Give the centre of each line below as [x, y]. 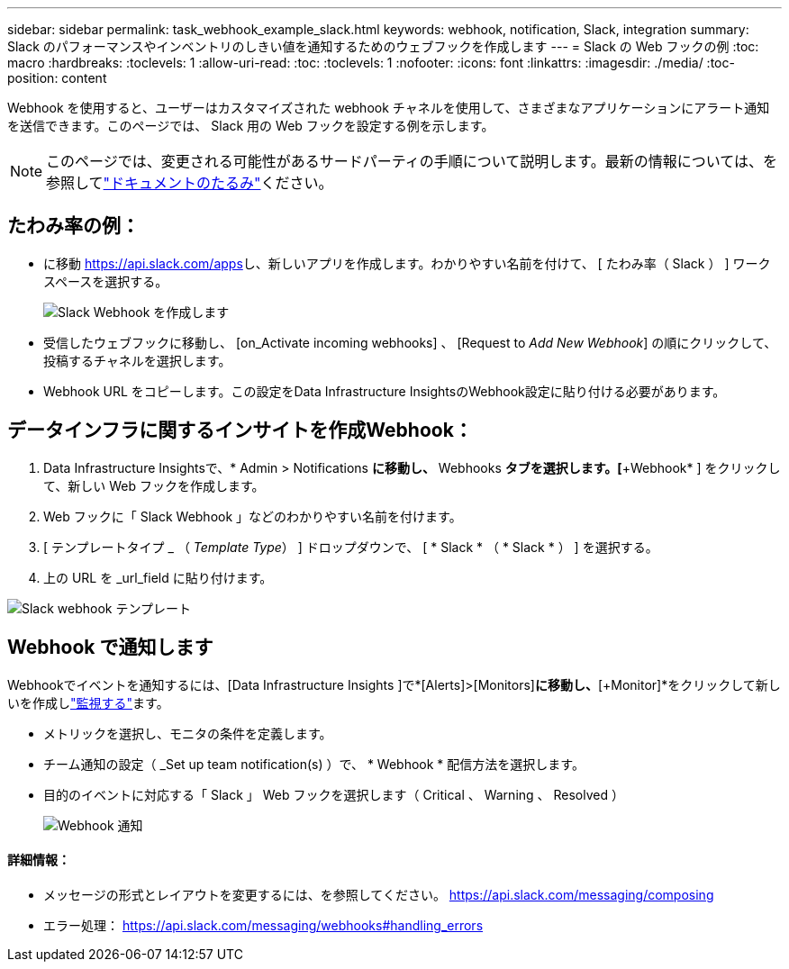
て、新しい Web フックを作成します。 [154, 485]
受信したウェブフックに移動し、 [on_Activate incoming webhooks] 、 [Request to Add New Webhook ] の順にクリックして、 [410, 342]
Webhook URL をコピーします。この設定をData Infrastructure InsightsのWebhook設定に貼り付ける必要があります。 [385, 391]
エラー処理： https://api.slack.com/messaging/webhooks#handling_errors [263, 925]
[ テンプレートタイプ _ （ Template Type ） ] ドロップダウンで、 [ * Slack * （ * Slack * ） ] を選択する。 [351, 547]
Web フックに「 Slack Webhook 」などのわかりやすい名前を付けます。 [253, 516]
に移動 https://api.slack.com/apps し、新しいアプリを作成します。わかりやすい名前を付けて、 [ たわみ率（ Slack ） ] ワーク [407, 263]
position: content [57, 78]
